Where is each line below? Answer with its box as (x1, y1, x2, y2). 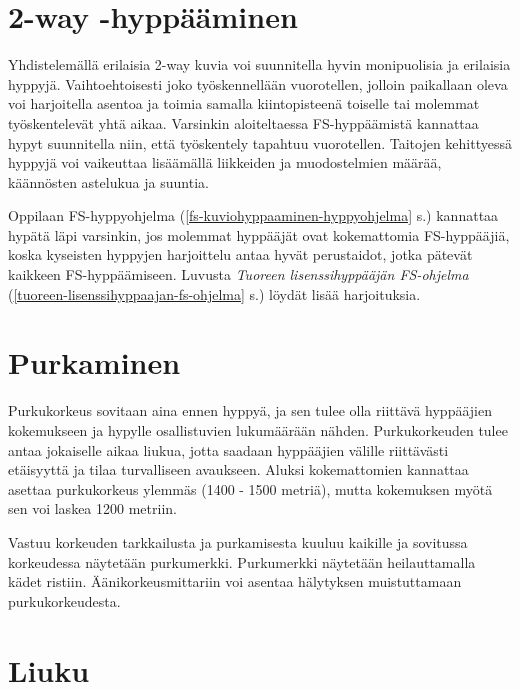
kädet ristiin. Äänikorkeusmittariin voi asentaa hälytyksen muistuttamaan (8, 571, 462, 592)
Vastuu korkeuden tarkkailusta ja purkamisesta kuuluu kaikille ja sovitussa (8, 531, 468, 552)
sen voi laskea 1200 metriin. (8, 498, 177, 519)
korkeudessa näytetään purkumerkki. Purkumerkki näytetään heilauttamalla (8, 551, 476, 572)
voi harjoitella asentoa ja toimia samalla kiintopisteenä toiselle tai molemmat (8, 93, 480, 114)
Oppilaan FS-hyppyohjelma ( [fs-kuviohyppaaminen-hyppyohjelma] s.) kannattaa (8, 205, 499, 226)
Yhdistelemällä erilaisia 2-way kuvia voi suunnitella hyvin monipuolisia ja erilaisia (8, 54, 511, 75)
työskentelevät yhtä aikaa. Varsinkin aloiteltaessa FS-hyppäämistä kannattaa (8, 112, 479, 133)
